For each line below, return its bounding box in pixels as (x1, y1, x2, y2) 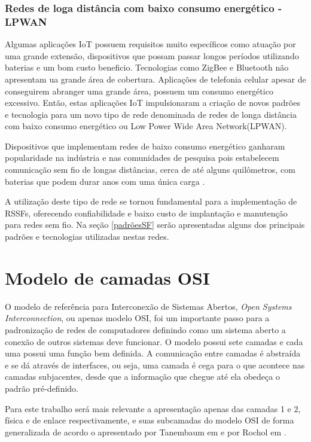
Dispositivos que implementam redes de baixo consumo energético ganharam (5, 139, 285, 152)
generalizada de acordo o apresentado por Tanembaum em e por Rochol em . (5, 425, 286, 438)
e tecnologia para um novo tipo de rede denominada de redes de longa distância (5, 108, 297, 120)
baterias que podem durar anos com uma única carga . (5, 175, 205, 187)
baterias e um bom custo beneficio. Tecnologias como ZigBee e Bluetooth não (5, 61, 289, 74)
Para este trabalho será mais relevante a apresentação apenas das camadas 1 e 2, (5, 402, 301, 414)
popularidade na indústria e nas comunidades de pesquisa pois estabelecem (5, 151, 279, 164)
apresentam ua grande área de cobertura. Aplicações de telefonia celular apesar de (5, 72, 306, 85)
